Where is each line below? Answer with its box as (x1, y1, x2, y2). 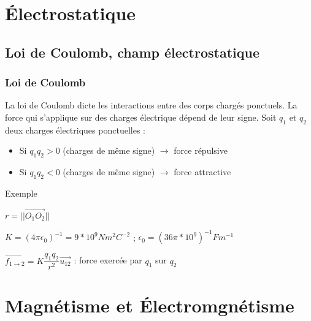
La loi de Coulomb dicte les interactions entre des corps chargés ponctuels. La (5, 99, 298, 111)
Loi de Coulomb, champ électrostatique (5, 42, 259, 61)
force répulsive (174, 144, 228, 157)
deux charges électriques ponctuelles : (5, 123, 145, 136)
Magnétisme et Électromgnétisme (5, 293, 294, 318)
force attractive (174, 165, 231, 178)
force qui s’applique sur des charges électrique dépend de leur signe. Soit (5, 110, 277, 123)
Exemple (5, 186, 37, 199)
